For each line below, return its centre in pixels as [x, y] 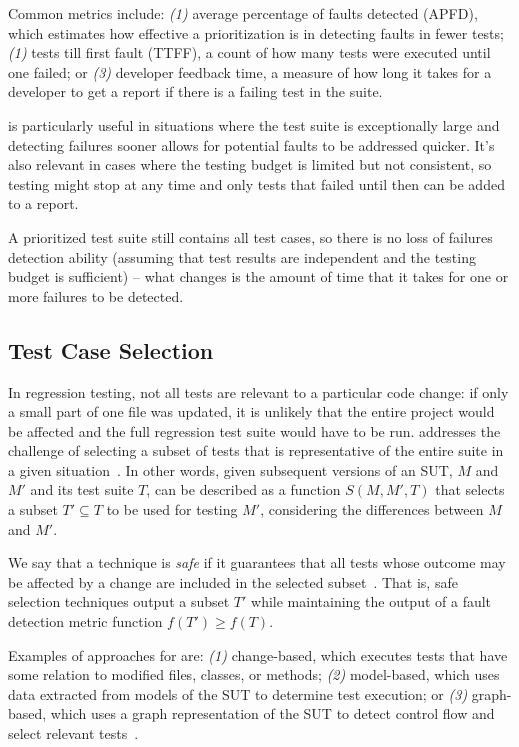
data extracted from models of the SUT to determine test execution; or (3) [238, 693]
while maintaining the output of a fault [371, 601]
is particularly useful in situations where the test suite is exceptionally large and [254, 124]
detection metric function [85, 621]
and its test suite [82, 489]
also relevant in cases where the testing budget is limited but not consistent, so [250, 164]
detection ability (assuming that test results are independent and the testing [242, 256]
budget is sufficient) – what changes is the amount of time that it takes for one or [258, 276]
